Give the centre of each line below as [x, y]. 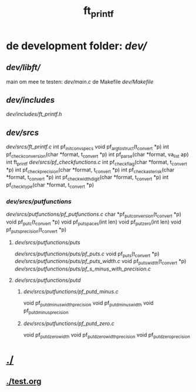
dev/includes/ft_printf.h [34, 114]
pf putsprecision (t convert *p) [36, 230]
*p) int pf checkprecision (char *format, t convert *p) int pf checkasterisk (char [90, 170]
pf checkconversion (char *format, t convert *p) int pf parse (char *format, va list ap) [97, 155]
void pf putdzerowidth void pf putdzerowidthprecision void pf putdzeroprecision [107, 335]
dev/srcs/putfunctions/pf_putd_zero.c [69, 323]
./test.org [24, 382]
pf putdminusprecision [46, 311]
